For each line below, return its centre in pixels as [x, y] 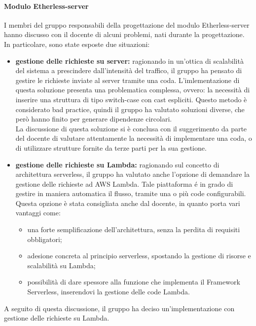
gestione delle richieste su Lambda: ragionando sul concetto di [117, 164]
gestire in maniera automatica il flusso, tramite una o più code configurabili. [131, 193]
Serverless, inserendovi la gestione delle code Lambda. [109, 292]
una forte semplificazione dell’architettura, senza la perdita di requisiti [134, 229]
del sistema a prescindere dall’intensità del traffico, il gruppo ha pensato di [129, 70]
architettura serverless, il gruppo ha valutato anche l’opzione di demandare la [132, 174]
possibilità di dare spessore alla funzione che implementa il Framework [134, 282]
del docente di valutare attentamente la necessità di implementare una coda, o [134, 138]
